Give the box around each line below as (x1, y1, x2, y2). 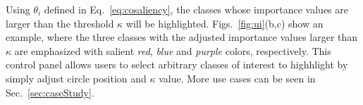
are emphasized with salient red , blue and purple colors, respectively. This (14, 43, 331, 58)
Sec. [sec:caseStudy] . (6, 85, 94, 99)
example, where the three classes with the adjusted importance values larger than (6, 30, 358, 44)
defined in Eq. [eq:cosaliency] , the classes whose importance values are (44, 2, 348, 16)
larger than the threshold (6, 16, 114, 30)
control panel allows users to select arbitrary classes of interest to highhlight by (6, 57, 348, 72)
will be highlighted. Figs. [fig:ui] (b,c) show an (125, 16, 324, 30)
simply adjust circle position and (6, 70, 147, 85)
